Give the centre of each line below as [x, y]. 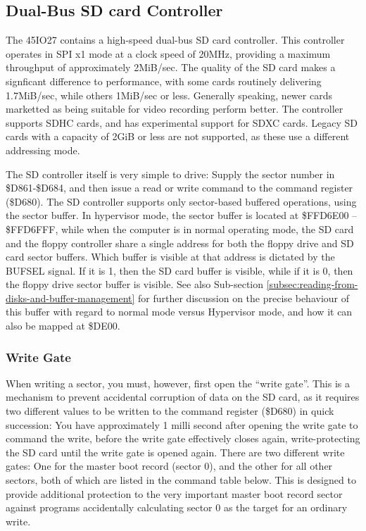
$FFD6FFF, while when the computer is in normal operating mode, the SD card [180, 229]
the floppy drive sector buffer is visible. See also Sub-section [135, 284]
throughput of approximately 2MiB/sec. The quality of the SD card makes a [171, 67]
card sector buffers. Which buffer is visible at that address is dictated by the [170, 257]
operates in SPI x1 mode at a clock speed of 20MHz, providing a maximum [168, 53]
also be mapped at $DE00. [63, 326]
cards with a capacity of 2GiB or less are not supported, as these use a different [178, 136]
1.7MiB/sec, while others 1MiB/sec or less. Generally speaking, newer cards [169, 95]
